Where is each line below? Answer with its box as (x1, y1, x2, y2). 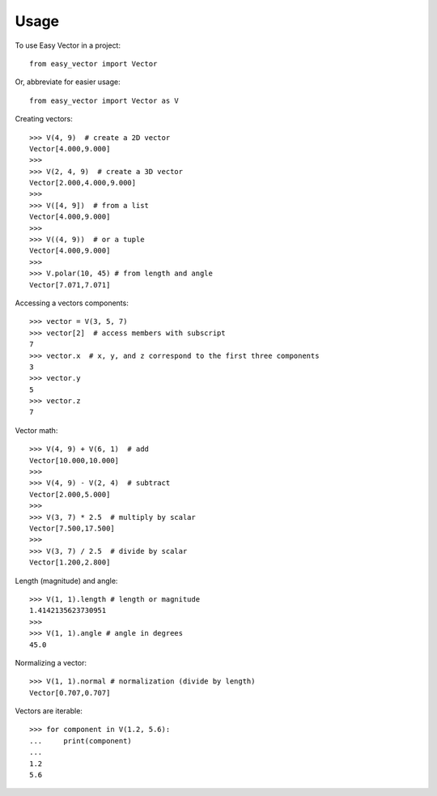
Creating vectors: (15, 114, 73, 124)
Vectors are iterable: (15, 706, 83, 716)
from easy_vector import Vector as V (29, 96, 180, 105)
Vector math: (15, 425, 58, 435)
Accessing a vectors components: (15, 298, 129, 308)
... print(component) (29, 736, 133, 745)
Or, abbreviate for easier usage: (15, 77, 121, 87)
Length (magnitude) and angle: (15, 576, 118, 585)
